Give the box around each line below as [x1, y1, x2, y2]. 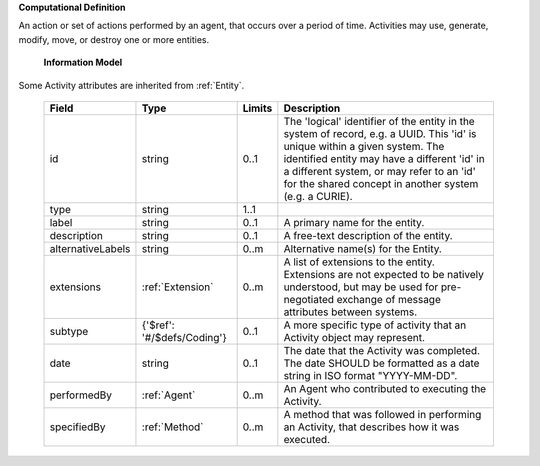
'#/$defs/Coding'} [141, 330, 227, 344]
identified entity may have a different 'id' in [283, 151, 485, 165]
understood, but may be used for [283, 280, 439, 294]
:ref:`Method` [141, 420, 204, 434]
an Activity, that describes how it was [283, 420, 460, 434]
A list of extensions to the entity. [283, 255, 435, 269]
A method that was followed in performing [283, 407, 482, 421]
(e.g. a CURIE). [283, 189, 354, 203]
